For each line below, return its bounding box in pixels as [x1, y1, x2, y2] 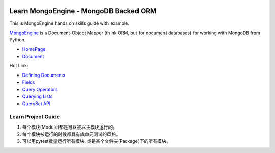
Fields [22, 79, 35, 85]
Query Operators [22, 86, 58, 92]
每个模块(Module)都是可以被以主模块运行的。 [22, 124, 117, 130]
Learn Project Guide [9, 113, 60, 120]
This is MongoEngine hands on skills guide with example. [9, 20, 129, 27]
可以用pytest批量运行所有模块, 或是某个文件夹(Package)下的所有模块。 [22, 138, 171, 144]
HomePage [22, 46, 46, 52]
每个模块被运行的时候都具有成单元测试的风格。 [22, 131, 121, 137]
